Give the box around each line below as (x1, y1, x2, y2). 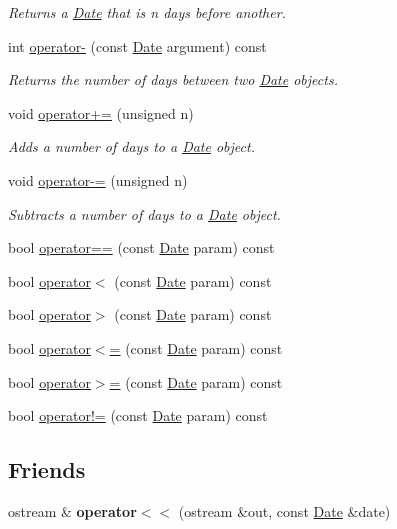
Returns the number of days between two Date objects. (8, 69, 338, 90)
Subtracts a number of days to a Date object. (8, 203, 281, 224)
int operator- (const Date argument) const (8, 35, 267, 56)
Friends (8, 454, 86, 485)
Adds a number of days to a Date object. (8, 136, 255, 157)
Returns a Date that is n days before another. (8, 2, 286, 22)
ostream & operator (8, 500, 137, 521)
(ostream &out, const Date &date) (178, 500, 391, 521)
